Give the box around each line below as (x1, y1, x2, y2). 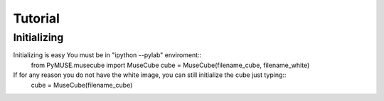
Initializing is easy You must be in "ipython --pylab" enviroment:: (13, 51, 202, 59)
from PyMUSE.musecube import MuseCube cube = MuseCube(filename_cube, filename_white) (31, 61, 310, 69)
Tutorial (13, 11, 60, 26)
